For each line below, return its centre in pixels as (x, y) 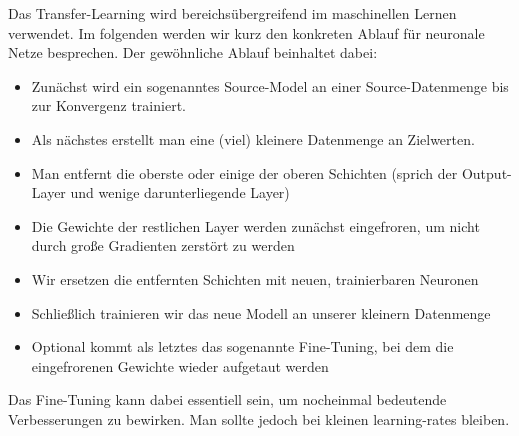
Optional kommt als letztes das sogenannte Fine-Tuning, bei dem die (242, 346)
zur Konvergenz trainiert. (108, 105)
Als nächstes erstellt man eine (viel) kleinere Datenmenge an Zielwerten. (253, 138)
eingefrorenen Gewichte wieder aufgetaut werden (180, 365)
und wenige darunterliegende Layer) (180, 192)
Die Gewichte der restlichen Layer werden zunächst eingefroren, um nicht (255, 225)
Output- (486, 172)
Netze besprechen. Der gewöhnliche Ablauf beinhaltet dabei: (193, 52)
